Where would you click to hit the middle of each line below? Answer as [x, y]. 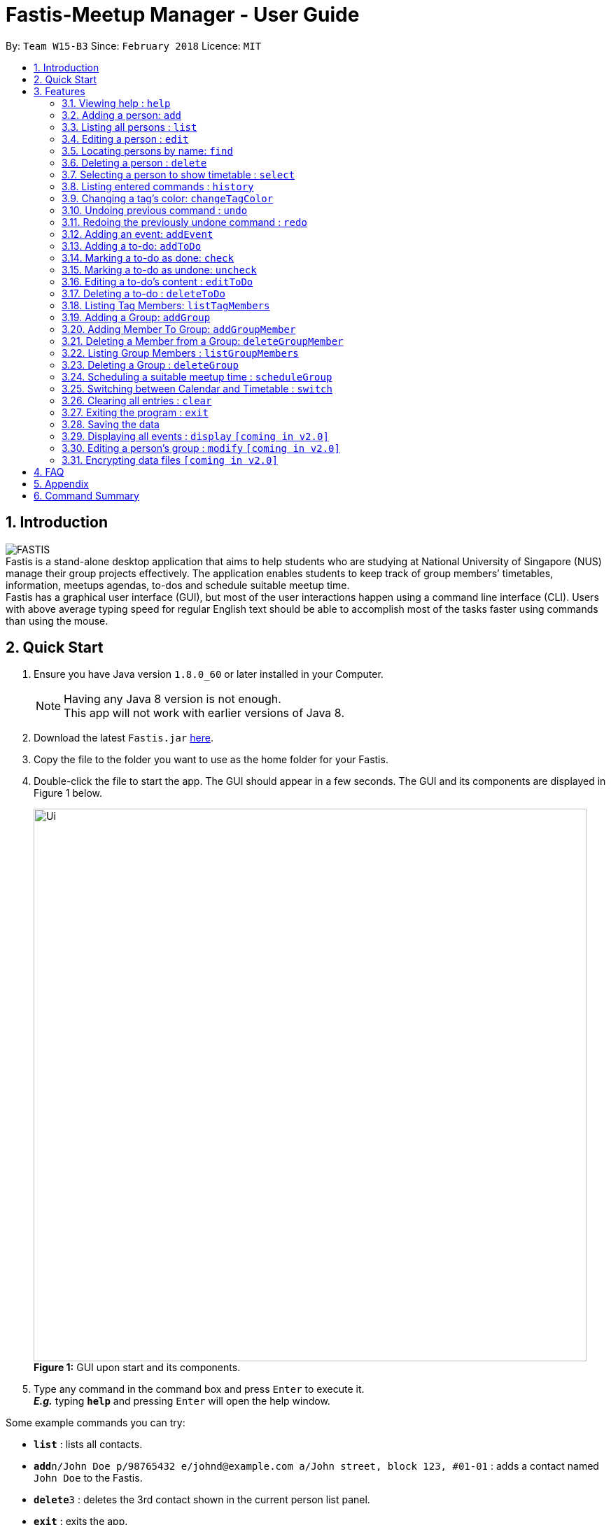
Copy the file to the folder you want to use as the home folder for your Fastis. [211, 760]
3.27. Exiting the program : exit [135, 412]
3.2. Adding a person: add [121, 115]
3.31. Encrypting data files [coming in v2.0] [170, 460]
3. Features [59, 91]
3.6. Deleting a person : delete [134, 162]
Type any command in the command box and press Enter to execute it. [199, 1389]
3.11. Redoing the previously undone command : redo [184, 222]
